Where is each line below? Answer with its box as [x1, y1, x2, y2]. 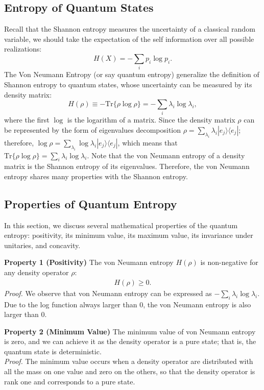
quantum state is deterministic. [4, 346, 102, 356]
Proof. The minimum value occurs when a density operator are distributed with [4, 356, 253, 367]
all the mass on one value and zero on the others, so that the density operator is [4, 366, 255, 377]
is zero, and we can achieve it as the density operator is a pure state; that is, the [4, 336, 256, 347]
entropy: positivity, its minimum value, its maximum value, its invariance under [4, 230, 253, 240]
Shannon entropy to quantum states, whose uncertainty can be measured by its [4, 79, 252, 89]
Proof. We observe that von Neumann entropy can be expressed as [4, 287, 212, 298]
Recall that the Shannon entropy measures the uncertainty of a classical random [4, 23, 255, 34]
